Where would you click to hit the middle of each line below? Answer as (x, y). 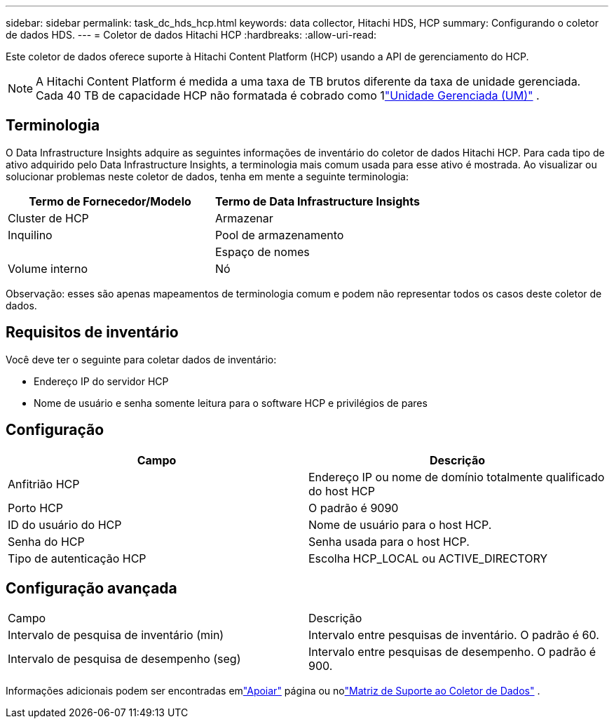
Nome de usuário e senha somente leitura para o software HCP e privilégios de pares (231, 403)
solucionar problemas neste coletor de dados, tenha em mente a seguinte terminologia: (207, 176)
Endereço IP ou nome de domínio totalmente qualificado (457, 477)
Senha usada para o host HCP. (389, 541)
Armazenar (244, 218)
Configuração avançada (91, 588)
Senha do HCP (46, 541)
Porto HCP (35, 508)
